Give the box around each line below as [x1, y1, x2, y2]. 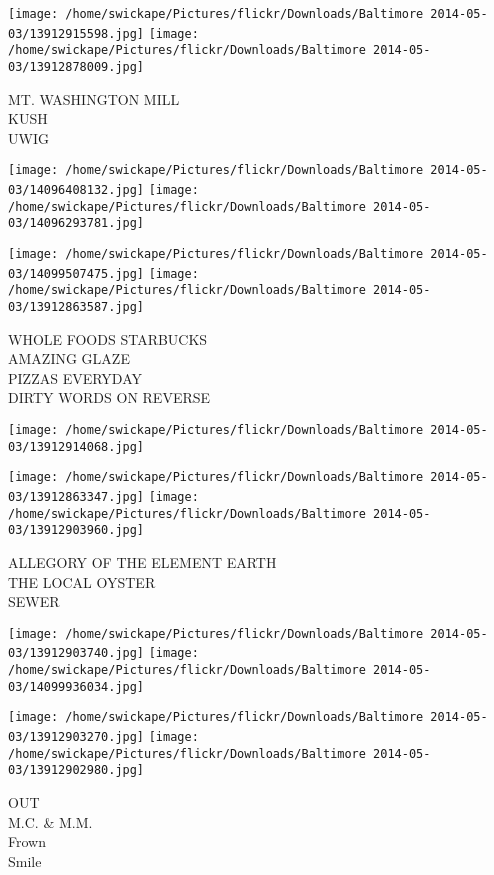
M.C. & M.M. [8, 811, 93, 832]
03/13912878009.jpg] [8, 59, 145, 74]
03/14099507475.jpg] [8, 266, 145, 281]
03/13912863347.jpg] [8, 490, 145, 504]
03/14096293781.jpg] [8, 216, 145, 231]
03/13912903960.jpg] [8, 523, 145, 538]
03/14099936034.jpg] [8, 679, 145, 694]
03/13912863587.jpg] [8, 300, 145, 314]
